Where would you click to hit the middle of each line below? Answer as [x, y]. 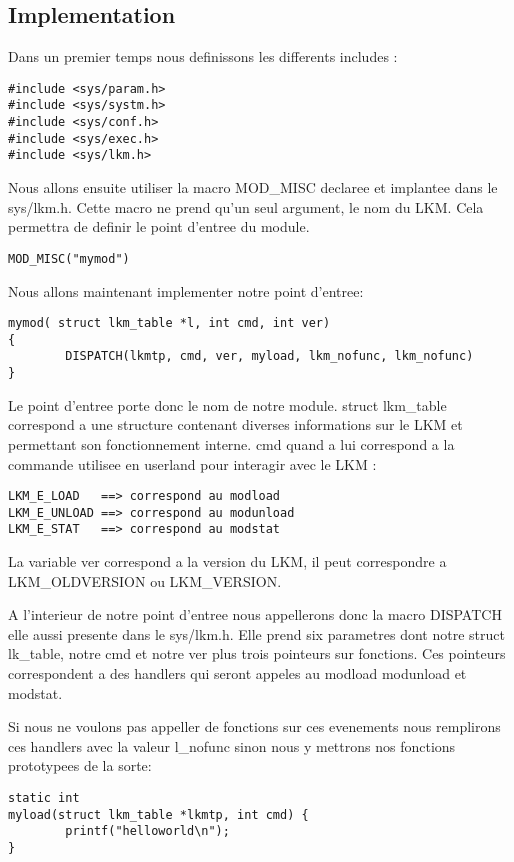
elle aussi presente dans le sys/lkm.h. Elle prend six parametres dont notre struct [256, 633]
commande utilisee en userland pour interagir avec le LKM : [192, 463]
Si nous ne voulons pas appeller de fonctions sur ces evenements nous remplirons [254, 726]
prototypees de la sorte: [80, 765]
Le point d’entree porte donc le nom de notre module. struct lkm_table [227, 404]
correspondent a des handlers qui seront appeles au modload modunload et [237, 673]
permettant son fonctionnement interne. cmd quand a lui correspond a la [231, 443]
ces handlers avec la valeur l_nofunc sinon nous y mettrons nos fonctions [232, 745]
